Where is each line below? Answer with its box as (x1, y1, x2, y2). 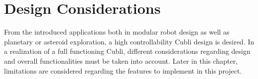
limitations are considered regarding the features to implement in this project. (4, 65, 242, 76)
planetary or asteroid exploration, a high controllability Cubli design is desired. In (4, 36, 255, 46)
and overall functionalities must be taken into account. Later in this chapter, (4, 55, 238, 66)
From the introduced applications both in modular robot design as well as (4, 27, 230, 37)
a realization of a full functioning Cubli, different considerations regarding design (4, 46, 251, 56)
